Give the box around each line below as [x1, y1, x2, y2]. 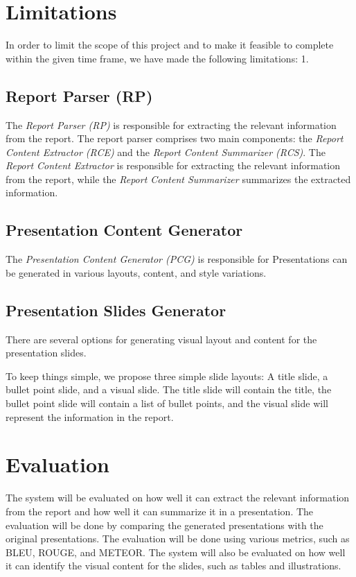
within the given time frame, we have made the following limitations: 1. [6, 51, 309, 65]
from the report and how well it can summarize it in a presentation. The [6, 503, 314, 518]
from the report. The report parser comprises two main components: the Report [6, 131, 344, 146]
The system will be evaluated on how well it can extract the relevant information [6, 490, 350, 505]
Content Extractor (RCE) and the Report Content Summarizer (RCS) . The [6, 144, 326, 159]
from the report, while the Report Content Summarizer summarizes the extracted [6, 171, 351, 186]
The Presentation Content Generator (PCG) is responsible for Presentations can [6, 252, 348, 266]
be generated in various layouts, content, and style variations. [6, 265, 267, 279]
